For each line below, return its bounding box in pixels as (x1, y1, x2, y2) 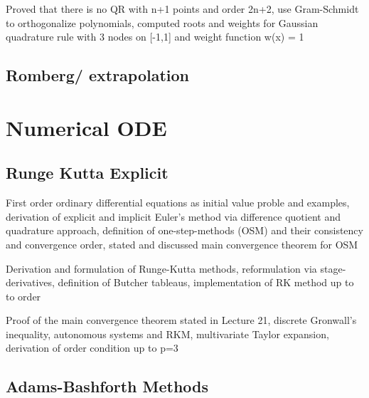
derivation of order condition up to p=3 (6, 340, 178, 355)
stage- (320, 261, 346, 276)
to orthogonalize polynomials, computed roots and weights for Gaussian (6, 15, 319, 30)
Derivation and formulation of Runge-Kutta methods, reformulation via (6, 261, 317, 276)
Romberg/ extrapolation (6, 64, 190, 86)
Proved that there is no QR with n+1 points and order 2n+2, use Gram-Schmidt (6, 1, 359, 16)
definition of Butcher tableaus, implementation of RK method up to (58, 275, 354, 290)
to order (6, 288, 41, 303)
